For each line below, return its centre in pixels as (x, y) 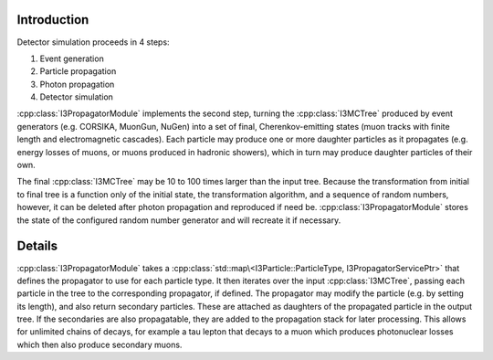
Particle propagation (78, 71)
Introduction (53, 20)
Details (37, 246)
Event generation (72, 58)
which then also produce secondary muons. (100, 344)
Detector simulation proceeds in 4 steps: (93, 42)
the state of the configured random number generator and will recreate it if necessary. (179, 220)
